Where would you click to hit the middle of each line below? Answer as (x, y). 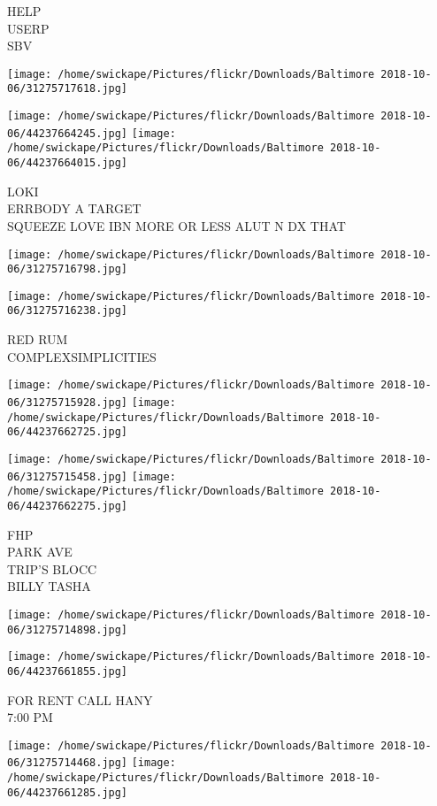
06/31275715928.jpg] (68, 402)
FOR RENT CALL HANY (80, 699)
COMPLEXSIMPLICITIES (82, 356)
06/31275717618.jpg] (68, 89)
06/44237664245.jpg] (68, 133)
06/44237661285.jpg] (68, 792)
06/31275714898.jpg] (68, 629)
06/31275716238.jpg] (68, 311)
